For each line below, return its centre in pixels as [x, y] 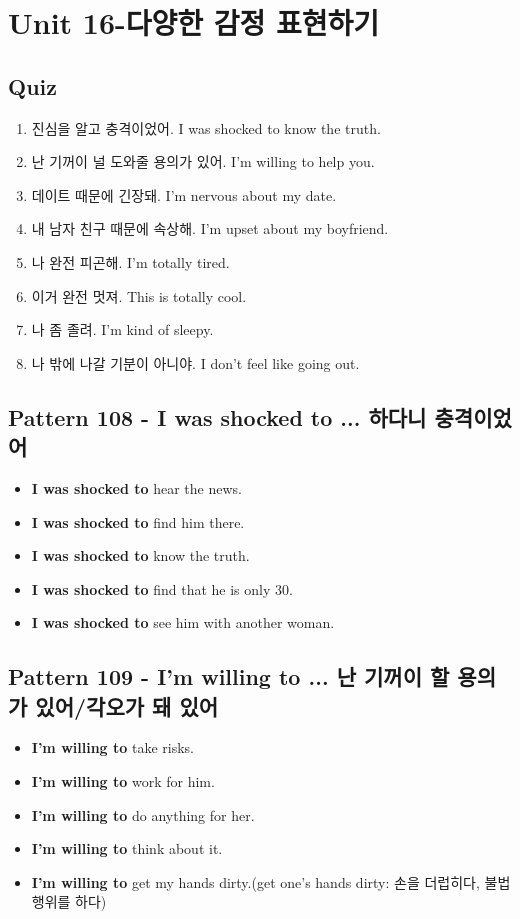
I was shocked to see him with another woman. [183, 622]
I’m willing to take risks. [112, 747]
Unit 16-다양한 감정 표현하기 [194, 22]
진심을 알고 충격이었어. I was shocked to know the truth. [206, 127]
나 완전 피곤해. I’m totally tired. [130, 261]
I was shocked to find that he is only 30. [162, 588]
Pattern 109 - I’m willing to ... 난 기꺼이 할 [229, 676]
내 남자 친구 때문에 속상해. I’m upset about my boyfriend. [210, 228]
